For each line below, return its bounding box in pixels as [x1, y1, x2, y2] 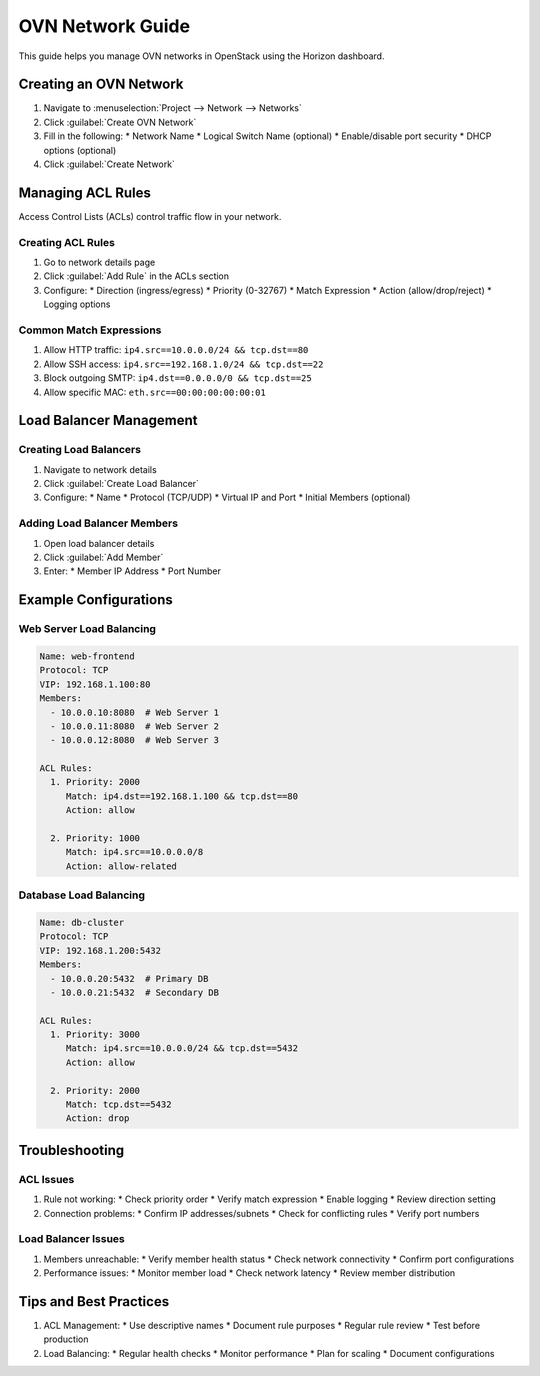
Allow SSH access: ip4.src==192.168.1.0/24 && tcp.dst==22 [43, 358, 324, 370]
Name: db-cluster [39, 916, 125, 928]
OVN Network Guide [18, 15, 190, 37]
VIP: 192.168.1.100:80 [39, 678, 151, 690]
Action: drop [65, 1113, 130, 1124]
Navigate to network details [43, 463, 157, 475]
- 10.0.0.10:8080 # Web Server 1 [50, 706, 220, 718]
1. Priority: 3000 [50, 1029, 140, 1040]
